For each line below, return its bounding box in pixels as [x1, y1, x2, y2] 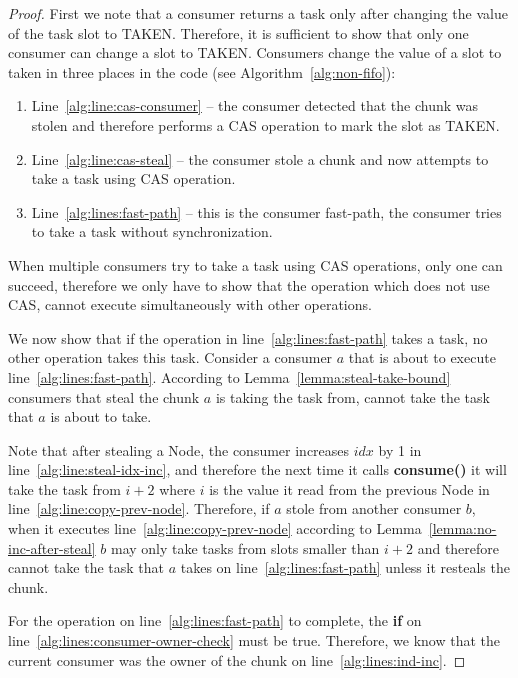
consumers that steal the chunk [8, 386, 200, 407]
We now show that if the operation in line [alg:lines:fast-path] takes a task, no [8, 327, 488, 348]
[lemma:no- [428, 518, 497, 539]
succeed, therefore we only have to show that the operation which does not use [8, 274, 490, 295]
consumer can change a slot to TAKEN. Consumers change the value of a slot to [8, 42, 502, 63]
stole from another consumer [286, 498, 462, 519]
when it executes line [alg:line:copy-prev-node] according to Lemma [8, 518, 422, 539]
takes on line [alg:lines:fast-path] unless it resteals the [180, 557, 510, 578]
